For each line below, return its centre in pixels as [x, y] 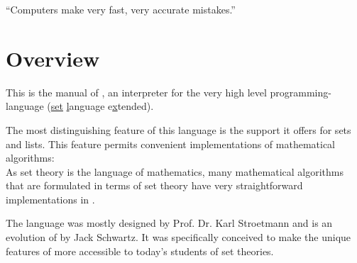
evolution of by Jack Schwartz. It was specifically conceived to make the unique [178, 237]
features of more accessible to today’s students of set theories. [140, 251]
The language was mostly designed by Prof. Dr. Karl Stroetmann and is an [169, 223]
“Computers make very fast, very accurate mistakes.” [121, 9]
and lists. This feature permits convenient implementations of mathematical [171, 144]
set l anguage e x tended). [102, 106]
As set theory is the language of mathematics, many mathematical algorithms [175, 171]
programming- [301, 92]
